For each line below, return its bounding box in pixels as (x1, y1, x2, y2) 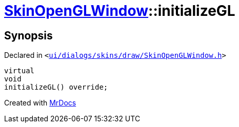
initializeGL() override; (4, 83, 108, 92)
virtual (4, 67, 35, 75)
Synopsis (4, 29, 53, 42)
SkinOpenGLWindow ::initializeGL (4, 2, 235, 19)
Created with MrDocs (4, 98, 76, 108)
